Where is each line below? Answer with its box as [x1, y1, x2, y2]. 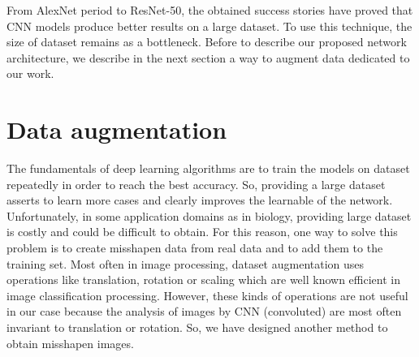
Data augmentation [6, 113, 227, 146]
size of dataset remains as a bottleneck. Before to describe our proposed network [6, 33, 407, 50]
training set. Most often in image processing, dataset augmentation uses [6, 255, 365, 272]
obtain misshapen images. [6, 334, 134, 351]
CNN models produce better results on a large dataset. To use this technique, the [6, 17, 413, 34]
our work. [6, 65, 54, 82]
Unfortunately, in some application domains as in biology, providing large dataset [6, 207, 412, 224]
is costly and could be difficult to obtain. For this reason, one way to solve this [6, 223, 398, 240]
